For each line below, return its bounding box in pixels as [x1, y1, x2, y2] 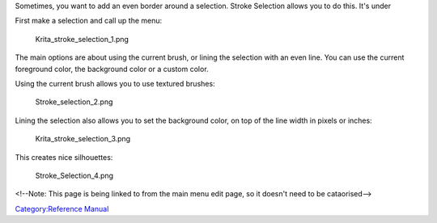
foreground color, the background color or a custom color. [15, 64, 210, 74]
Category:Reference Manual [15, 204, 109, 213]
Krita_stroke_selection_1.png [35, 34, 129, 44]
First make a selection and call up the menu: [15, 16, 163, 26]
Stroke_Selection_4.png [35, 170, 113, 180]
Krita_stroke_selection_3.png [35, 134, 131, 144]
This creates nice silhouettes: [15, 152, 113, 162]
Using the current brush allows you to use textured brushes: [15, 78, 215, 88]
